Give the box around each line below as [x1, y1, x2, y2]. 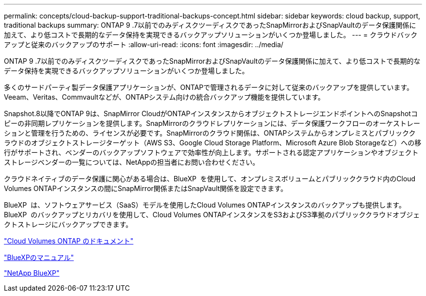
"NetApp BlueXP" [4, 269, 60, 277]
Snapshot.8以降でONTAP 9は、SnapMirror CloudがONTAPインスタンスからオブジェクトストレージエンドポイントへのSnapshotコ [4, 109, 418, 118]
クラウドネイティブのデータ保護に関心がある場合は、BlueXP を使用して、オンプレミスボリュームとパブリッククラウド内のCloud [4, 174, 416, 183]
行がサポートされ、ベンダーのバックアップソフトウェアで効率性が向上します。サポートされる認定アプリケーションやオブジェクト [4, 148, 419, 157]
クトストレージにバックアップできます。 [4, 220, 133, 228]
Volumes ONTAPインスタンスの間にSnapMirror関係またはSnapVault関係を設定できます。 [4, 184, 287, 192]
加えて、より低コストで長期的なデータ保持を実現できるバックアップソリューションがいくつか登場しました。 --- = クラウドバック [4, 31, 418, 39]
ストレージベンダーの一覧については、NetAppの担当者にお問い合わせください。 [4, 158, 260, 166]
